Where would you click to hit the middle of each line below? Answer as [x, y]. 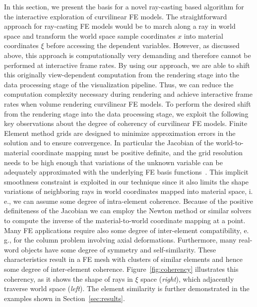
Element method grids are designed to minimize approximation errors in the [120, 133]
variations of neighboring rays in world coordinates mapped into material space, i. [128, 191]
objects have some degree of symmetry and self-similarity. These [119, 249]
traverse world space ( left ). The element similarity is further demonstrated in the [127, 288]
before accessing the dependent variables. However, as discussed [143, 45]
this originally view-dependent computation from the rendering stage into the [122, 75]
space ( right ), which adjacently [187, 278]
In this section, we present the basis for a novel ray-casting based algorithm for [124, 6]
